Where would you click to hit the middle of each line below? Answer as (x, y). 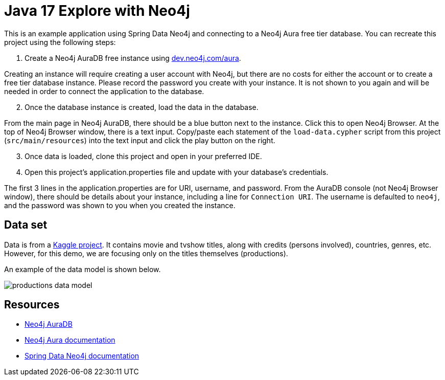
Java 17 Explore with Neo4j (97, 11)
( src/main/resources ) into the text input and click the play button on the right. (140, 140)
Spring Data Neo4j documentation (82, 356)
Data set (26, 225)
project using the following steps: (60, 42)
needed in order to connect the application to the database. (104, 91)
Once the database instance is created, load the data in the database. (142, 107)
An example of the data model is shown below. (83, 269)
